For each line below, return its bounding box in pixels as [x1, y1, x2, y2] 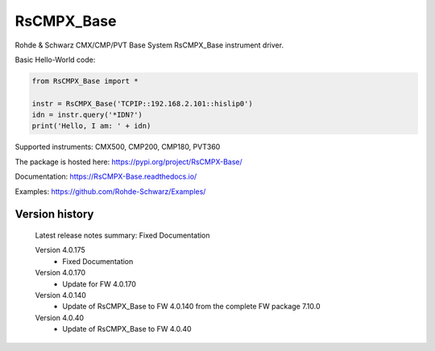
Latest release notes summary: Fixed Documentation [35, 230, 210, 241]
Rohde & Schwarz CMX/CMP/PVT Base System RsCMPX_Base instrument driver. [14, 40, 284, 50]
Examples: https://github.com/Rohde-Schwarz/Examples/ [14, 186, 206, 196]
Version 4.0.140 [35, 291, 86, 299]
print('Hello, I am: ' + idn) [31, 122, 151, 130]
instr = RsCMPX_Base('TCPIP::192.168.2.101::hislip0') [31, 99, 253, 108]
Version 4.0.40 [35, 312, 85, 322]
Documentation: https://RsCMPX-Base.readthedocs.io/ [14, 171, 197, 181]
